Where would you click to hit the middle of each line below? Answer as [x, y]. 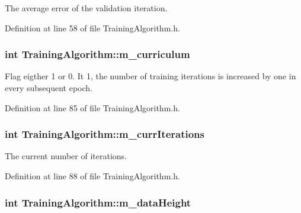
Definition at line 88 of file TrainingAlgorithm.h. [92, 176]
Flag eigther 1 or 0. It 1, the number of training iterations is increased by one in [150, 76]
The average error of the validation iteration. [86, 8]
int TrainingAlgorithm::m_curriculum [97, 54]
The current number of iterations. [66, 156]
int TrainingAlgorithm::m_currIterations [105, 134]
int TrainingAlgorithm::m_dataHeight [98, 202]
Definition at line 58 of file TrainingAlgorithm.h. [92, 28]
